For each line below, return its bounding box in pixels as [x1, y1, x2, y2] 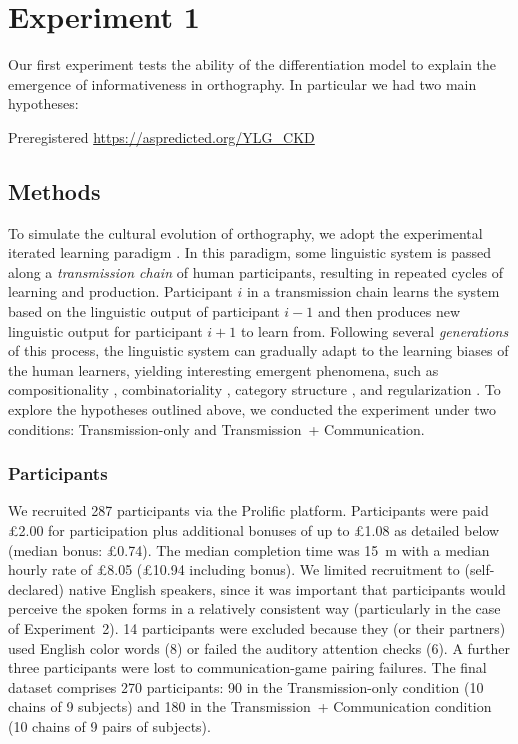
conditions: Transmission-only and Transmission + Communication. [8, 418, 425, 439]
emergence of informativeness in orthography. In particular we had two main [8, 73, 477, 94]
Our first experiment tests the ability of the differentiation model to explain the [8, 54, 497, 75]
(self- [464, 559, 495, 580]
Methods [8, 175, 101, 206]
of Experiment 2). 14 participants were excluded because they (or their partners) [8, 618, 506, 639]
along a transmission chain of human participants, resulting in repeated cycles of [8, 261, 503, 282]
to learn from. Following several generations [240, 320, 509, 341]
